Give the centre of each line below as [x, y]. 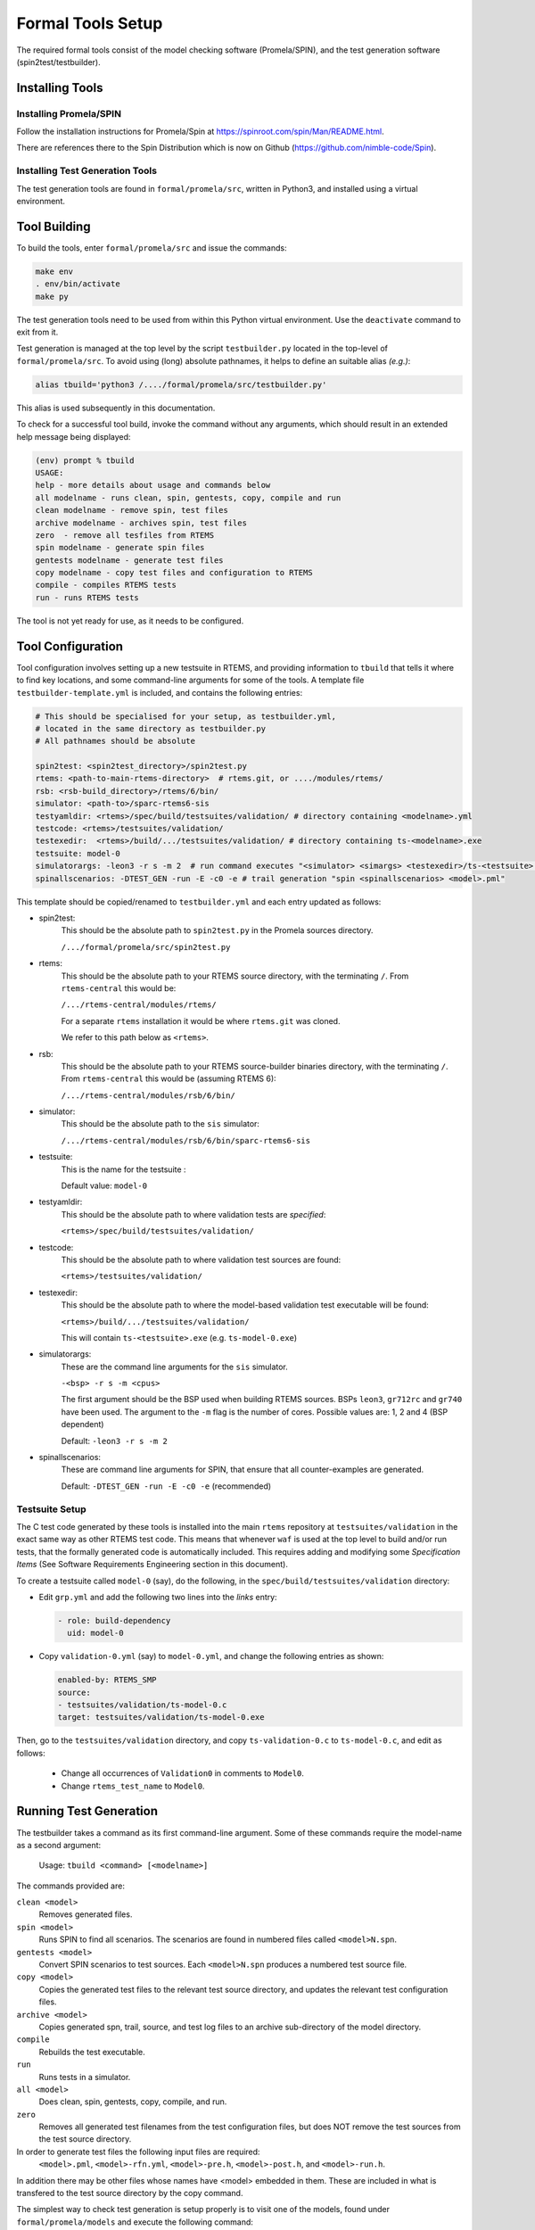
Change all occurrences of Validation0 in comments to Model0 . [183, 1773]
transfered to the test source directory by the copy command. [130, 2193]
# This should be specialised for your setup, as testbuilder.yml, [186, 716]
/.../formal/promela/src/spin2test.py [146, 947]
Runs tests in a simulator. [85, 2077]
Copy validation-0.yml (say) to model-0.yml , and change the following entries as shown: [211, 1656]
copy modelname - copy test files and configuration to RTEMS [174, 573]
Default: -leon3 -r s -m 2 [115, 1441]
